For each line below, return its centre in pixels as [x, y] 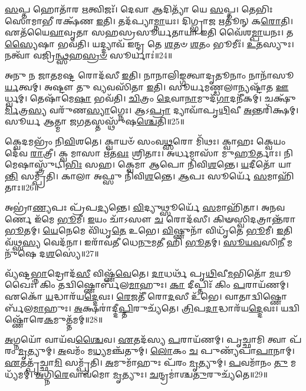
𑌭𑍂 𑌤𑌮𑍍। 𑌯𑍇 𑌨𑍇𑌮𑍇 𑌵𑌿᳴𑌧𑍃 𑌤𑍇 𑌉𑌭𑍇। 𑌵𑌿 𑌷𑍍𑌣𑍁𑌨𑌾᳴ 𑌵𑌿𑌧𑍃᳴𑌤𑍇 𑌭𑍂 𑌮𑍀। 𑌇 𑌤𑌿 [149, 230]
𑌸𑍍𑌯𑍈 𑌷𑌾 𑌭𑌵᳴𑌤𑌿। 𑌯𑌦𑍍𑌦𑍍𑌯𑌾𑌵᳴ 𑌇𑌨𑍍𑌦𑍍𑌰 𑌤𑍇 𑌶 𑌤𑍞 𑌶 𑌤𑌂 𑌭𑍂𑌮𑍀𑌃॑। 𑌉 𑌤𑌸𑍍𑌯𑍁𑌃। [149, 43]
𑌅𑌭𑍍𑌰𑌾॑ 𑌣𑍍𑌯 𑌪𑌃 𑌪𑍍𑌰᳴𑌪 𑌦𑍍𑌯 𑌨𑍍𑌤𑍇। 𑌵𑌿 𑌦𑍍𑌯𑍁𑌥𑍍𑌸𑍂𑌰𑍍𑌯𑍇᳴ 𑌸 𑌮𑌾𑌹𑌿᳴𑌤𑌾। [132, 207]
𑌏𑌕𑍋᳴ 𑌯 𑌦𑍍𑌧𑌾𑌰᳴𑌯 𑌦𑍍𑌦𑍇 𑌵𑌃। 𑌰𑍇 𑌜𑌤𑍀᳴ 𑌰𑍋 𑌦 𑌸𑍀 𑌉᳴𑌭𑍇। [113, 296]
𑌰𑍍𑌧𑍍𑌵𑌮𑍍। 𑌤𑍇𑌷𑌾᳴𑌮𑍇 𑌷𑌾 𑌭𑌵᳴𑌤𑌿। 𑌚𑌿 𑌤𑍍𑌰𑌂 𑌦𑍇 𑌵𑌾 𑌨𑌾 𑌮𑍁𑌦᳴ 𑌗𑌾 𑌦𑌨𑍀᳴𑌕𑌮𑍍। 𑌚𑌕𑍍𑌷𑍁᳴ [150, 98]
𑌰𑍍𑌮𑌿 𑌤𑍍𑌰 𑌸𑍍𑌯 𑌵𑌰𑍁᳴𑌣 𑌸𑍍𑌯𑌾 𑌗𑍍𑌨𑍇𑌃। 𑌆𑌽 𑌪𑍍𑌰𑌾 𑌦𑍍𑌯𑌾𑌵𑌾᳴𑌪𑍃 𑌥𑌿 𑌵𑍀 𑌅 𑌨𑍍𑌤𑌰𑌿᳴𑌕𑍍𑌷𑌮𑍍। [152, 109]
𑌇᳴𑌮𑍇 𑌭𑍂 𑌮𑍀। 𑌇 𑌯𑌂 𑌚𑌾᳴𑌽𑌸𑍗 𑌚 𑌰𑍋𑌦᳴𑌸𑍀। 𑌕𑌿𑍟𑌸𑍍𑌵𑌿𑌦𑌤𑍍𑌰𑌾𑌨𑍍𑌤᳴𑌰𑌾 [165, 218]
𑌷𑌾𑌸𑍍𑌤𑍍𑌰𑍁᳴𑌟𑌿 [35, 164]
